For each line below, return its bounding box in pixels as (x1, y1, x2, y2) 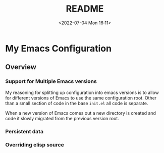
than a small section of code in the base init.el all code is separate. (5, 100, 148, 106)
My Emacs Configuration (5, 42, 112, 54)
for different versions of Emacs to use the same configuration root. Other (5, 94, 157, 101)
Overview (5, 63, 37, 71)
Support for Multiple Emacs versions (5, 78, 97, 85)
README (66, 3, 104, 15)
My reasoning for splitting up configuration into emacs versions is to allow (5, 89, 159, 95)
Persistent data (5, 128, 44, 135)
